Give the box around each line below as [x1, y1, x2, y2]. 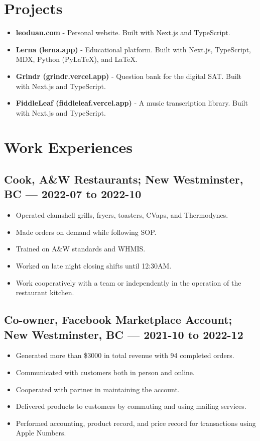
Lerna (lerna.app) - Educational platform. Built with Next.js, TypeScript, [16, 44, 251, 54]
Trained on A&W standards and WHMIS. [16, 243, 146, 254]
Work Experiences [4, 137, 133, 157]
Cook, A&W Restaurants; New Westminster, [4, 171, 243, 187]
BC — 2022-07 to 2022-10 [4, 186, 142, 202]
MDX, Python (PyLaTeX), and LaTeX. [16, 54, 138, 64]
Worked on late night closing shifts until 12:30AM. [16, 260, 172, 271]
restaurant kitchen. [16, 287, 74, 298]
